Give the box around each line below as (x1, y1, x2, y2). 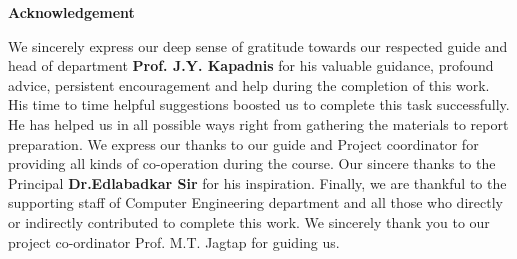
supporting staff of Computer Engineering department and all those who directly (8, 192, 503, 213)
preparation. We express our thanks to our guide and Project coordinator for (8, 133, 479, 154)
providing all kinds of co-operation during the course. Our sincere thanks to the (8, 153, 496, 174)
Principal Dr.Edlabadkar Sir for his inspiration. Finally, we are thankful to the (8, 172, 507, 193)
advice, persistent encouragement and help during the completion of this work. (8, 74, 490, 95)
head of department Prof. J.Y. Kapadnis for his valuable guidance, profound (8, 55, 494, 76)
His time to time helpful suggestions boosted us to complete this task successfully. (8, 94, 510, 115)
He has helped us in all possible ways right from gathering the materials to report (8, 113, 509, 134)
